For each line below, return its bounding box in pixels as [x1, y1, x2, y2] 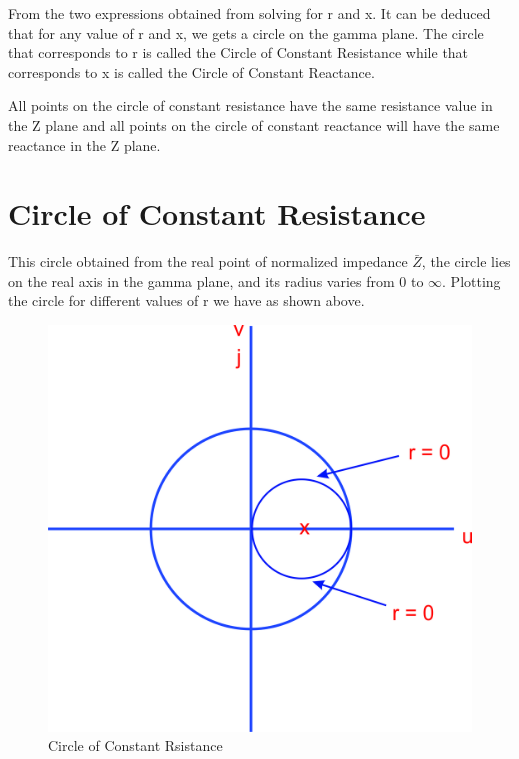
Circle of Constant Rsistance [48, 735, 223, 756]
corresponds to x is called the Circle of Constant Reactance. [8, 61, 375, 82]
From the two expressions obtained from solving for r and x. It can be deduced [8, 3, 491, 23]
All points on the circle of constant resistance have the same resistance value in [8, 95, 493, 116]
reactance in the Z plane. [8, 134, 161, 155]
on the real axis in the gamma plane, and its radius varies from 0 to [8, 270, 424, 291]
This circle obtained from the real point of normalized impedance [8, 251, 408, 272]
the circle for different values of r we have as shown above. [8, 290, 365, 311]
